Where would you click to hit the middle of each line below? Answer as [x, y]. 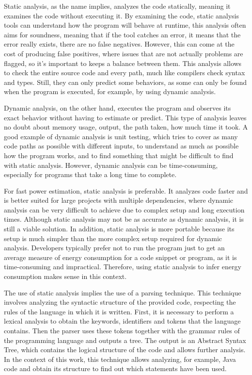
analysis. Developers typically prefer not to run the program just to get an [114, 248]
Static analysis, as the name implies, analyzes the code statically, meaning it [117, 6]
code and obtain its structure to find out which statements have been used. [115, 368]
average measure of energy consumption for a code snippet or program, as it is [120, 257]
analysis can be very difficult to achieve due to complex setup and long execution [124, 209]
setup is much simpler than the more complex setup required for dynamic [113, 238]
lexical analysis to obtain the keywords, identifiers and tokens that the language [122, 321]
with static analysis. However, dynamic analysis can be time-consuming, [111, 165]
